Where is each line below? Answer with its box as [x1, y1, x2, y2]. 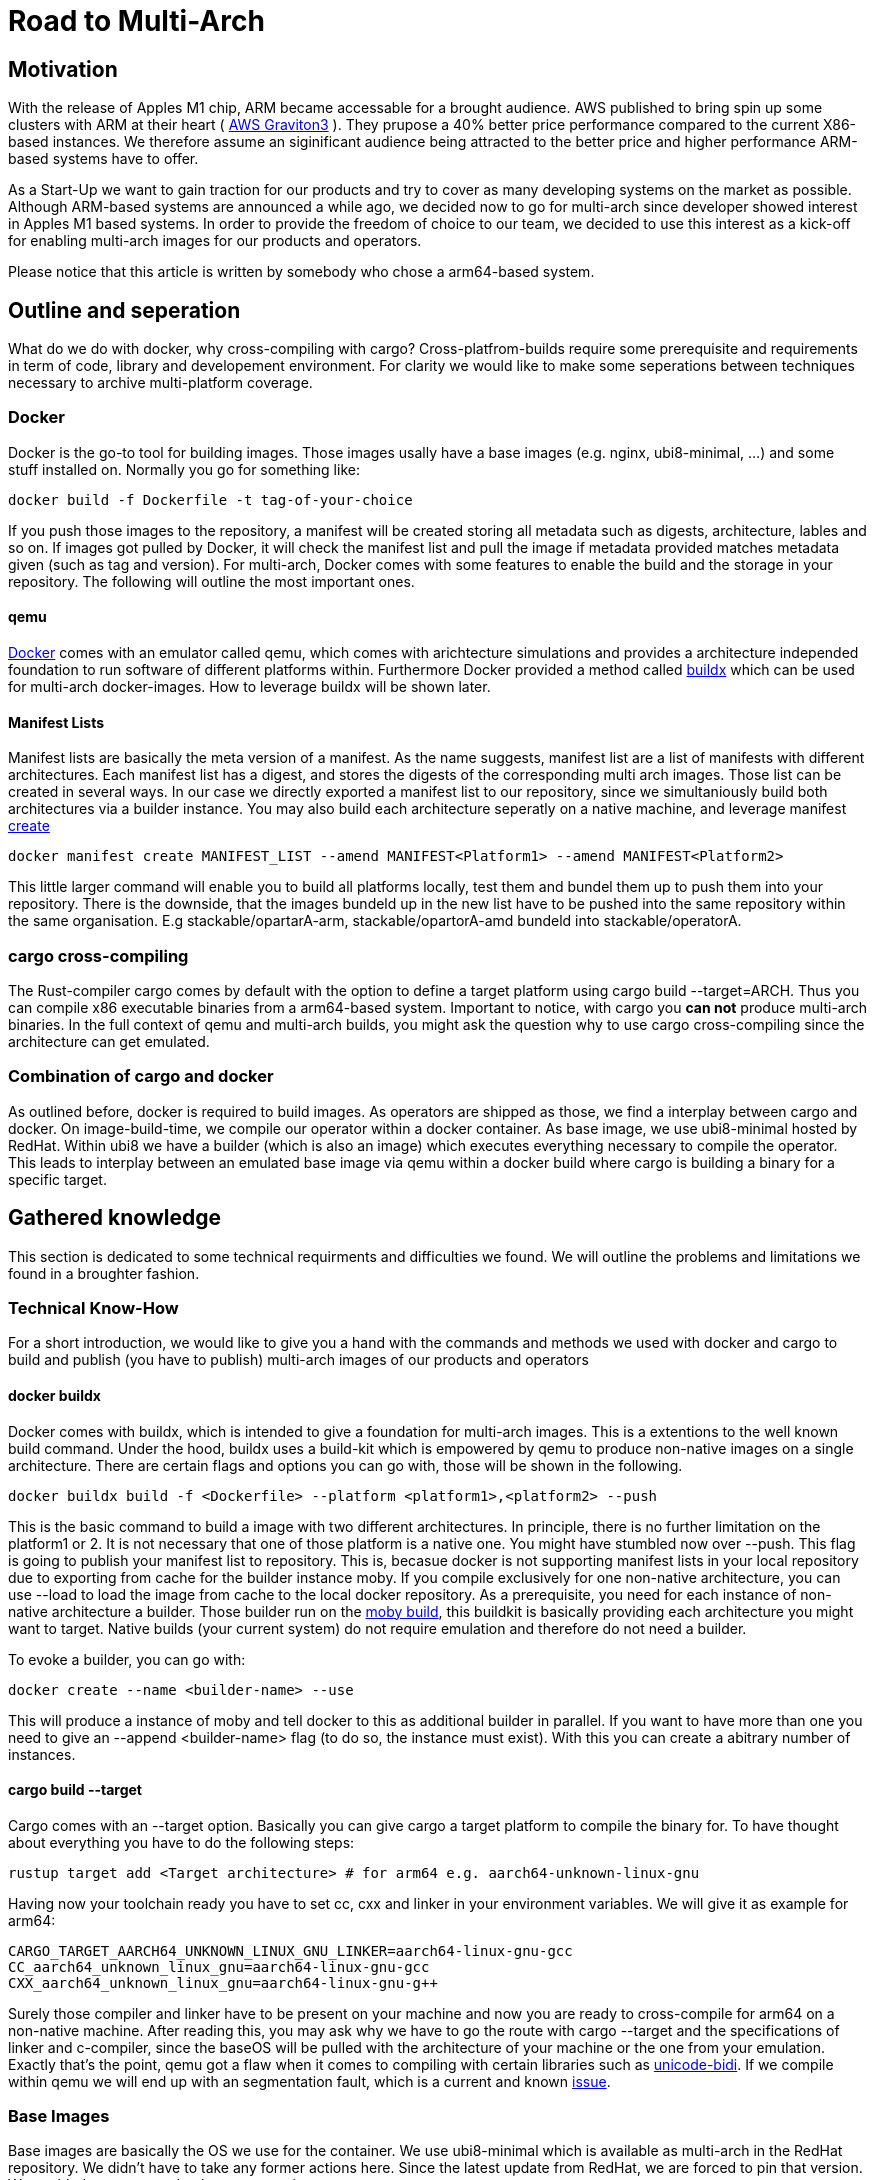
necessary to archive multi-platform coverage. [8, 374, 313, 392]
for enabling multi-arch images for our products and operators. [8, 232, 422, 250]
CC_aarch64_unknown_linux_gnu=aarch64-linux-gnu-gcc [8, 1958, 430, 1975]
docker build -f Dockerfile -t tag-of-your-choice [8, 491, 413, 508]
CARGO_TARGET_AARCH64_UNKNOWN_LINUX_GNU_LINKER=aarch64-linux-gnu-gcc [8, 1942, 573, 1959]
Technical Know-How [8, 1297, 179, 1318]
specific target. [8, 1170, 107, 1188]
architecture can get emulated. [8, 1032, 210, 1050]
